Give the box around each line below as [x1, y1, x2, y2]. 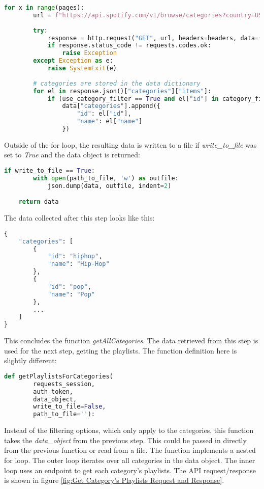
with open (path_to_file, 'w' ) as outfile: [33, 174, 179, 182]
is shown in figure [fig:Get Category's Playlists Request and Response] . [4, 475, 224, 485]
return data [18, 198, 59, 206]
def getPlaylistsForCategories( [4, 372, 113, 380]
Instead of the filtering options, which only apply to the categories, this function [4, 425, 254, 436]
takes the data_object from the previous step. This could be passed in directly [4, 434, 247, 445]
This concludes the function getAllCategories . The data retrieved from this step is [4, 335, 258, 346]
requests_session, [33, 380, 95, 388]
